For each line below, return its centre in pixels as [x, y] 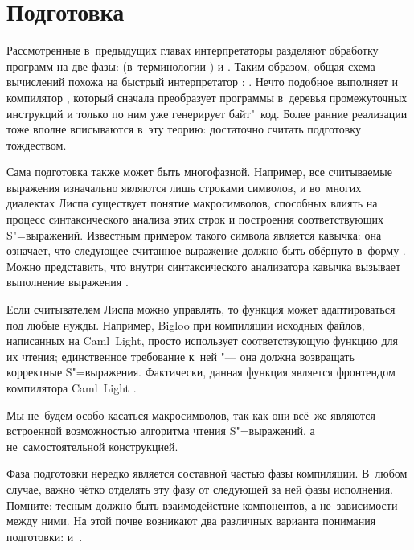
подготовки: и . [45, 536]
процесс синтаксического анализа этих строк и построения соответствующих [195, 219]
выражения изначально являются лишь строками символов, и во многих [184, 187]
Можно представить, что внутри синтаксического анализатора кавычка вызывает [204, 266]
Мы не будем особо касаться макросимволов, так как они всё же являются [191, 415]
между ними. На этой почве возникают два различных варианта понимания [191, 521]
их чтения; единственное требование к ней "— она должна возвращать [180, 356]
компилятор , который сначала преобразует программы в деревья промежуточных [207, 97]
